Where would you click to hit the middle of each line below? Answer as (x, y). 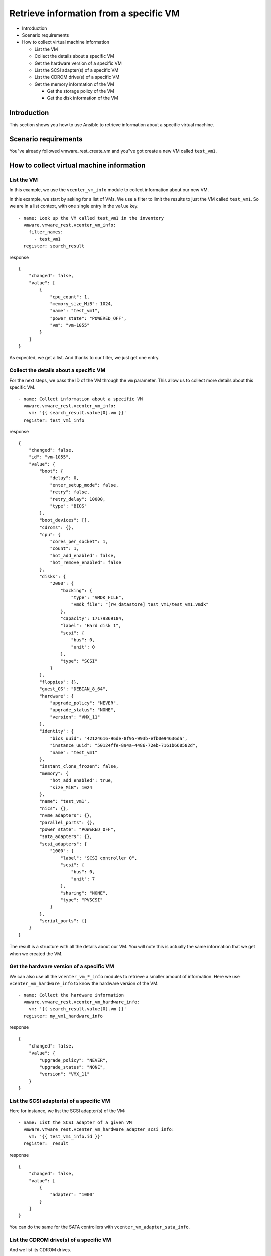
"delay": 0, (64, 478)
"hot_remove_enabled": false (86, 562)
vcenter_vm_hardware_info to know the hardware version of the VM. (84, 983)
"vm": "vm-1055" (70, 325)
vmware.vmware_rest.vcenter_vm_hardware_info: (82, 1002)
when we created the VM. (36, 953)
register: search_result (54, 246)
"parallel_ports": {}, (67, 822)
